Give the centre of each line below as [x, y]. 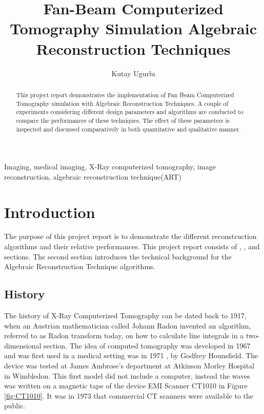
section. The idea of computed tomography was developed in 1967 [147, 345]
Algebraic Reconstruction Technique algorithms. [80, 266]
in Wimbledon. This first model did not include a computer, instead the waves [127, 375]
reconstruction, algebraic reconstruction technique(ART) [93, 176]
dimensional [23, 345]
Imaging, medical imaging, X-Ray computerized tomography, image [110, 167]
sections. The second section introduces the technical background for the [118, 256]
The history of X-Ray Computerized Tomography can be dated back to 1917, [125, 315]
